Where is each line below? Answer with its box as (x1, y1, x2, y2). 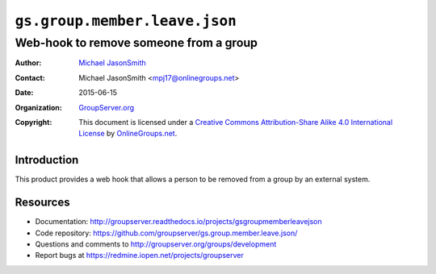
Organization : (15, 102, 62, 112)
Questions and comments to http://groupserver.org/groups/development (35, 239, 277, 249)
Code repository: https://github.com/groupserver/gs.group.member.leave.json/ (35, 228, 298, 238)
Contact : (15, 73, 46, 82)
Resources (15, 196, 70, 210)
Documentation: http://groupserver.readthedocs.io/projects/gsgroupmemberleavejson (35, 217, 322, 226)
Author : (15, 58, 42, 68)
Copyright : (15, 117, 52, 127)
